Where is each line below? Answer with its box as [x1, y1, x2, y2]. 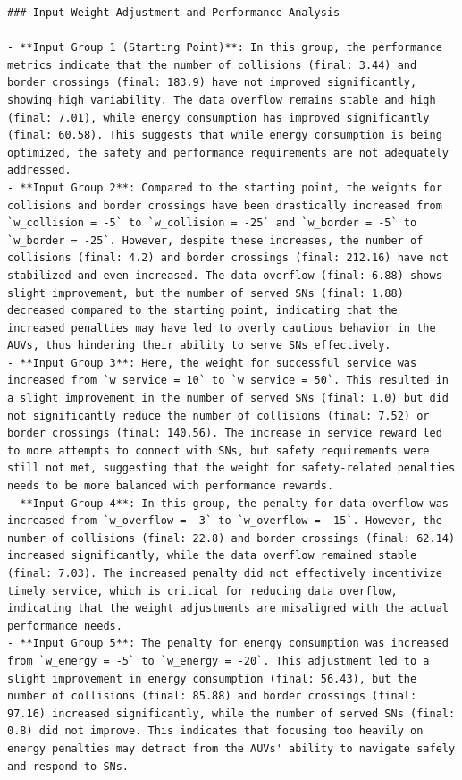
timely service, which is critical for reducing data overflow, [7, 584, 398, 598]
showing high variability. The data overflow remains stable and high [7, 93, 436, 106]
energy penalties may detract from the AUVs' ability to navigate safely [7, 742, 456, 755]
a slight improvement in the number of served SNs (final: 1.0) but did [7, 392, 449, 405]
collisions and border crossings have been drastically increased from [7, 199, 442, 212]
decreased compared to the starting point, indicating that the [7, 304, 398, 318]
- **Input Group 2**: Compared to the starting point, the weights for [7, 181, 442, 194]
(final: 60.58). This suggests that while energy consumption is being [7, 129, 442, 142]
